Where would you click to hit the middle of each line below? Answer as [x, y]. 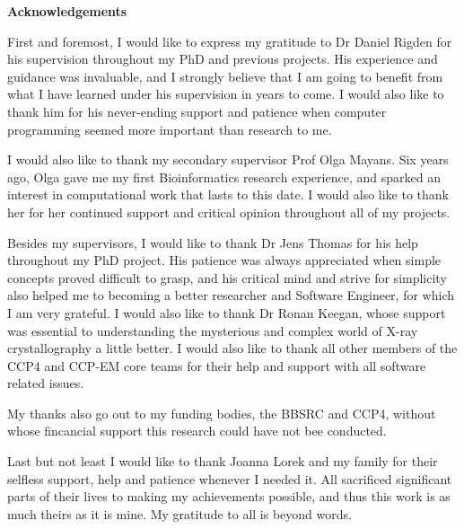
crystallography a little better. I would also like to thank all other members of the [232, 348]
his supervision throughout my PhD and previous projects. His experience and [223, 59]
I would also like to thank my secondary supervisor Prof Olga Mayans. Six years [228, 159]
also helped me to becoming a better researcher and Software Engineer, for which [231, 295]
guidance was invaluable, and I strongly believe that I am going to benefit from [225, 76]
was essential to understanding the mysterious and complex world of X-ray [213, 330]
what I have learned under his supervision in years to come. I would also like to [226, 94]
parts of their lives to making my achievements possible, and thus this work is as [229, 496]
